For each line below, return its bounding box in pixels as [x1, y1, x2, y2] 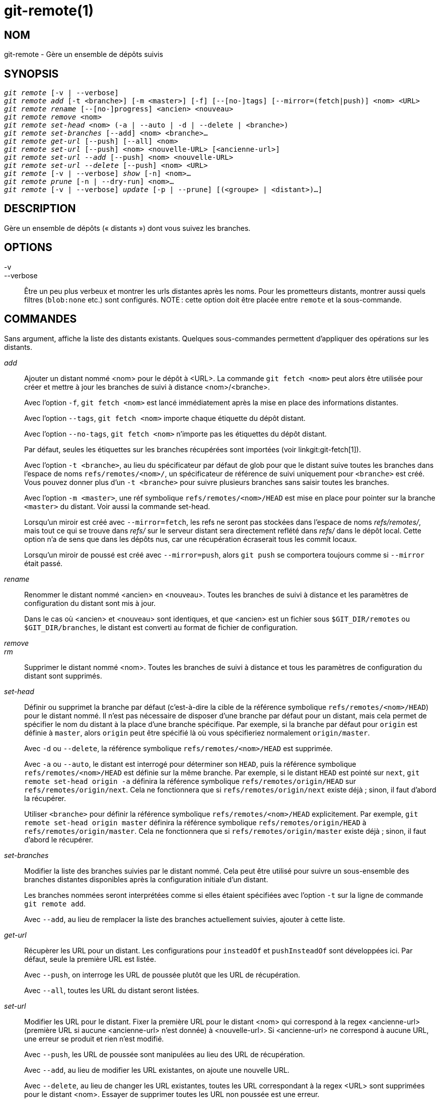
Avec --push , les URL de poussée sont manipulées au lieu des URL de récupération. [24, 1050, 305, 1059]
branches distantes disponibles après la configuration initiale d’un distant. [24, 875, 268, 884]
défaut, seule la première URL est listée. [24, 954, 156, 963]
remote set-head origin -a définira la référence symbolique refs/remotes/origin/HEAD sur [24, 776, 356, 785]
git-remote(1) [4, 2, 94, 19]
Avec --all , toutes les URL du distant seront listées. [24, 986, 199, 995]
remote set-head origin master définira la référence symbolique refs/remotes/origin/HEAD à [24, 818, 366, 827]
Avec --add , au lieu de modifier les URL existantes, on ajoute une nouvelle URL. [24, 1065, 289, 1074]
